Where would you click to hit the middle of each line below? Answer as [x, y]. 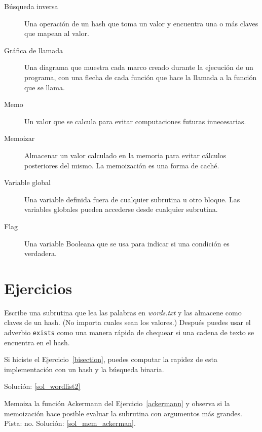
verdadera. [41, 253]
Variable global [27, 182]
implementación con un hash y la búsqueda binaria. [84, 369]
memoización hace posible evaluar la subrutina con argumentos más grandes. [123, 413]
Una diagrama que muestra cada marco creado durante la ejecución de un [139, 67]
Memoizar [20, 138]
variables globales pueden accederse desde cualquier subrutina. [121, 209]
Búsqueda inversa [31, 6]
